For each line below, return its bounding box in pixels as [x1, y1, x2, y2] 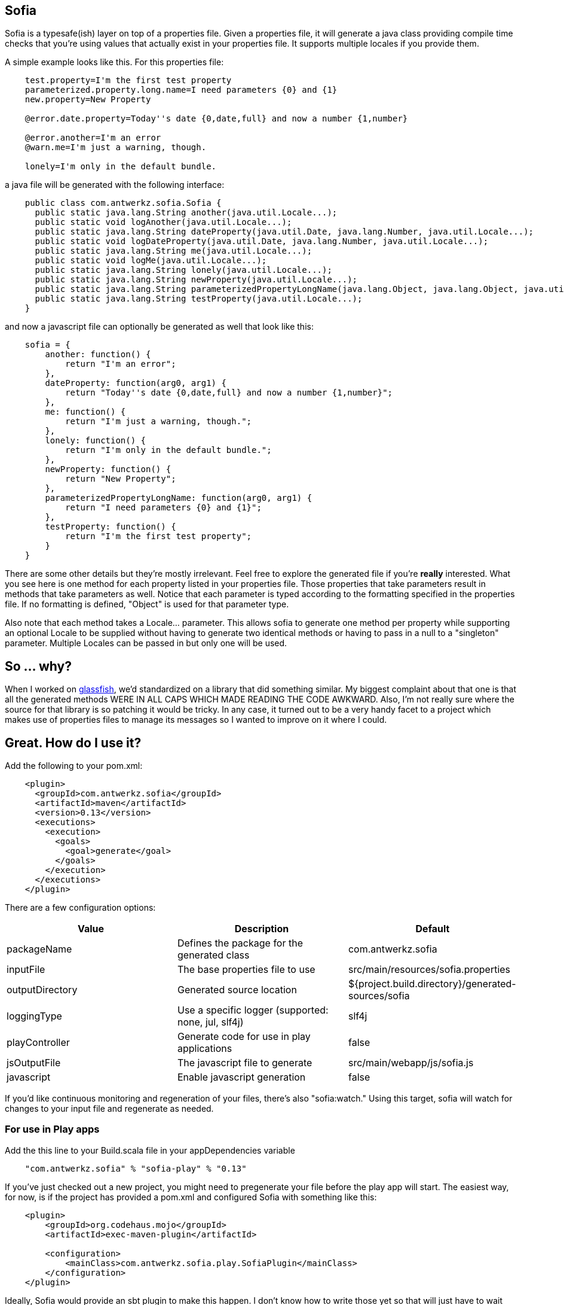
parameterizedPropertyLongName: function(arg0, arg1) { [45, 493, 312, 503]
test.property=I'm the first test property [24, 75, 232, 86]
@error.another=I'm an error [24, 133, 161, 143]
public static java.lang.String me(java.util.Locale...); [35, 246, 312, 256]
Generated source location [177, 984, 297, 996]
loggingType [7, 1010, 62, 1023]
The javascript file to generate [177, 1057, 312, 1069]
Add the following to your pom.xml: [5, 761, 143, 771]
